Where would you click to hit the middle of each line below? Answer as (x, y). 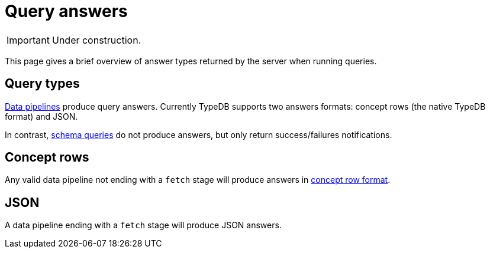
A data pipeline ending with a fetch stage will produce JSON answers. (143, 225)
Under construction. (96, 40)
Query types (42, 84)
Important (28, 40)
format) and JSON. (41, 116)
